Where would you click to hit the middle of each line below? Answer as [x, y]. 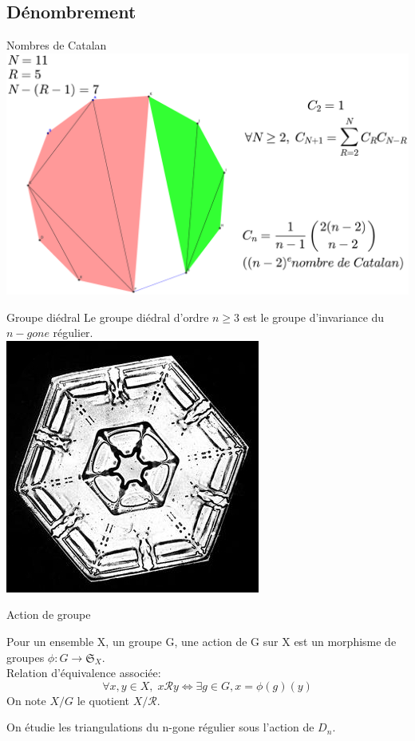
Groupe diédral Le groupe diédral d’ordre [108, 317]
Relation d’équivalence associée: [84, 673]
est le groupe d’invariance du [314, 317]
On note [26, 700]
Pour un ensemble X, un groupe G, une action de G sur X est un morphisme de [202, 641]
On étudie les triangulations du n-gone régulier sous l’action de [160, 727]
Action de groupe [49, 614]
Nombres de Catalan [57, 45]
